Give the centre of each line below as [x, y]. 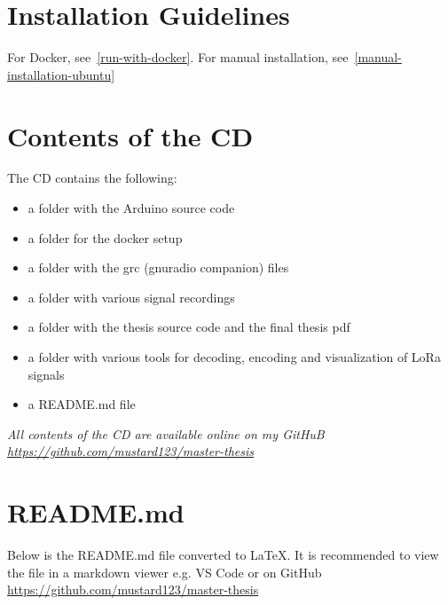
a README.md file [82, 404]
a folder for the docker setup [105, 237]
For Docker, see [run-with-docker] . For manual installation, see [178, 57]
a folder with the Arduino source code [131, 208]
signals [46, 374]
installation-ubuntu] [61, 74]
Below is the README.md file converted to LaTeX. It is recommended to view [223, 555]
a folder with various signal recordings [131, 297]
